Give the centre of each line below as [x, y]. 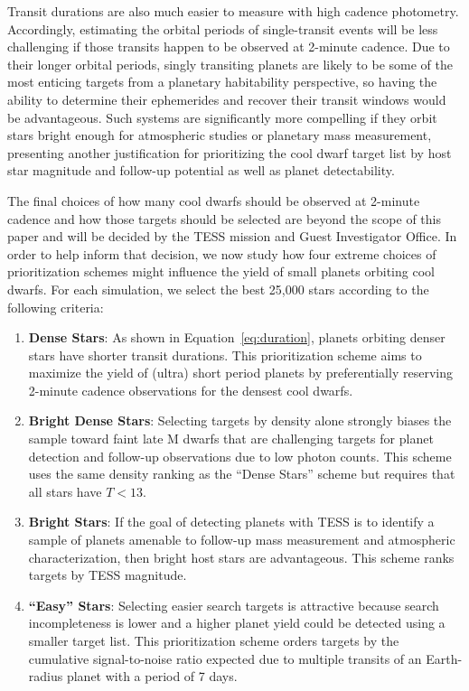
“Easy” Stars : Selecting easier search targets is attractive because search [234, 605]
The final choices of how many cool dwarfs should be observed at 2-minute [214, 200]
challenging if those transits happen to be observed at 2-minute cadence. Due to [229, 47]
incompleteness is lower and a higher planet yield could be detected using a [237, 623]
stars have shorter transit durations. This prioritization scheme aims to [225, 355]
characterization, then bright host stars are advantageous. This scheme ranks [241, 557]
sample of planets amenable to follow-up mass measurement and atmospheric [242, 540]
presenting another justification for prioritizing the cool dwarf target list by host [230, 152]
